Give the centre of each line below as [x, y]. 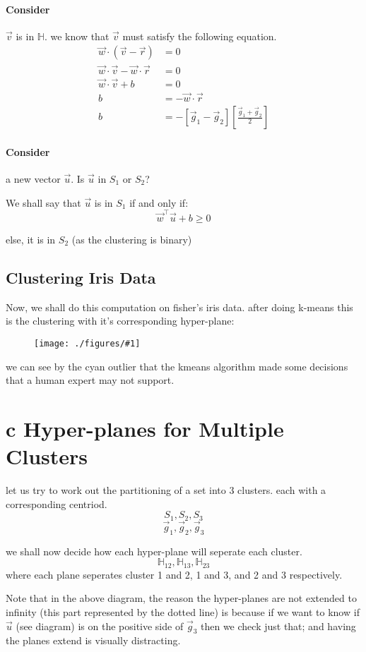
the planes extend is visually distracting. [93, 640]
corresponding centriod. [57, 503]
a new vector [33, 179]
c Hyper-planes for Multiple [145, 428]
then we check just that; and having [278, 626]
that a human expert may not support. [90, 380]
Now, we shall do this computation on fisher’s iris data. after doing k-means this [179, 307]
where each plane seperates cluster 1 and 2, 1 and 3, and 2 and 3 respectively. [174, 574]
